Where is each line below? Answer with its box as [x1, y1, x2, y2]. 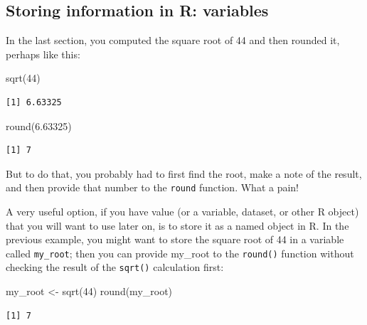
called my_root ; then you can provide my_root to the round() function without [6, 245, 354, 260]
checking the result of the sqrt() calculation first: [6, 260, 224, 275]
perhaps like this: [6, 46, 80, 61]
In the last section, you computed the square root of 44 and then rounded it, [6, 33, 340, 48]
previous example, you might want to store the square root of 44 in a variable [6, 232, 344, 247]
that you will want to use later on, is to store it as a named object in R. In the [6, 218, 349, 233]
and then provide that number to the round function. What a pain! [6, 180, 299, 195]
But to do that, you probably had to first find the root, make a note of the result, [6, 166, 362, 181]
